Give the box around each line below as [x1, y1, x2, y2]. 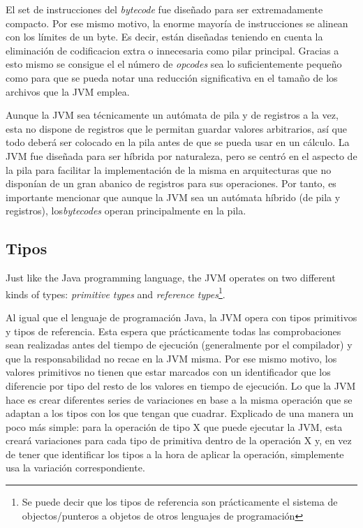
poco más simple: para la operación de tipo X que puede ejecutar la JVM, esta [6, 419, 343, 434]
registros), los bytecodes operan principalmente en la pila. [6, 203, 246, 218]
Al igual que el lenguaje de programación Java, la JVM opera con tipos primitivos [6, 309, 357, 324]
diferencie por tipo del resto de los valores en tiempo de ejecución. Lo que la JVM [6, 378, 356, 393]
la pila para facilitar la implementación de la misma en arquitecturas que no [6, 162, 332, 177]
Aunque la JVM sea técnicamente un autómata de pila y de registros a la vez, [6, 108, 339, 122]
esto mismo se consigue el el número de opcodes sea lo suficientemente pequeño [6, 57, 342, 71]
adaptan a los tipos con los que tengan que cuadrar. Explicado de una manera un [6, 406, 354, 420]
